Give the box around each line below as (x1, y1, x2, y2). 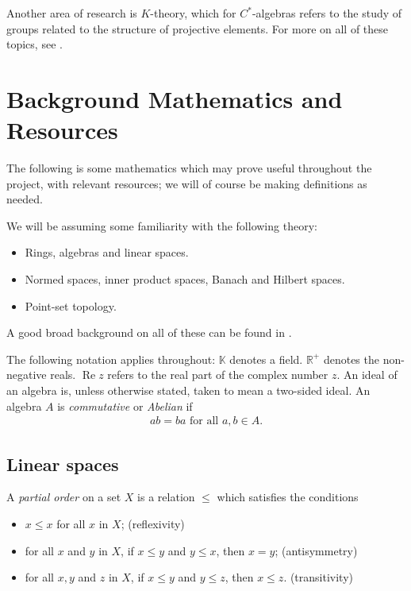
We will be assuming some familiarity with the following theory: (6, 217, 317, 234)
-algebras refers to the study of (252, 5, 402, 21)
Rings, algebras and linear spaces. (25, 244, 189, 261)
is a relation (137, 489, 195, 505)
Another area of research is (6, 5, 137, 21)
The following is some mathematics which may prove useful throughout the (6, 160, 372, 176)
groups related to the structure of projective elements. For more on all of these (6, 20, 389, 37)
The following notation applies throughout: (6, 350, 216, 367)
